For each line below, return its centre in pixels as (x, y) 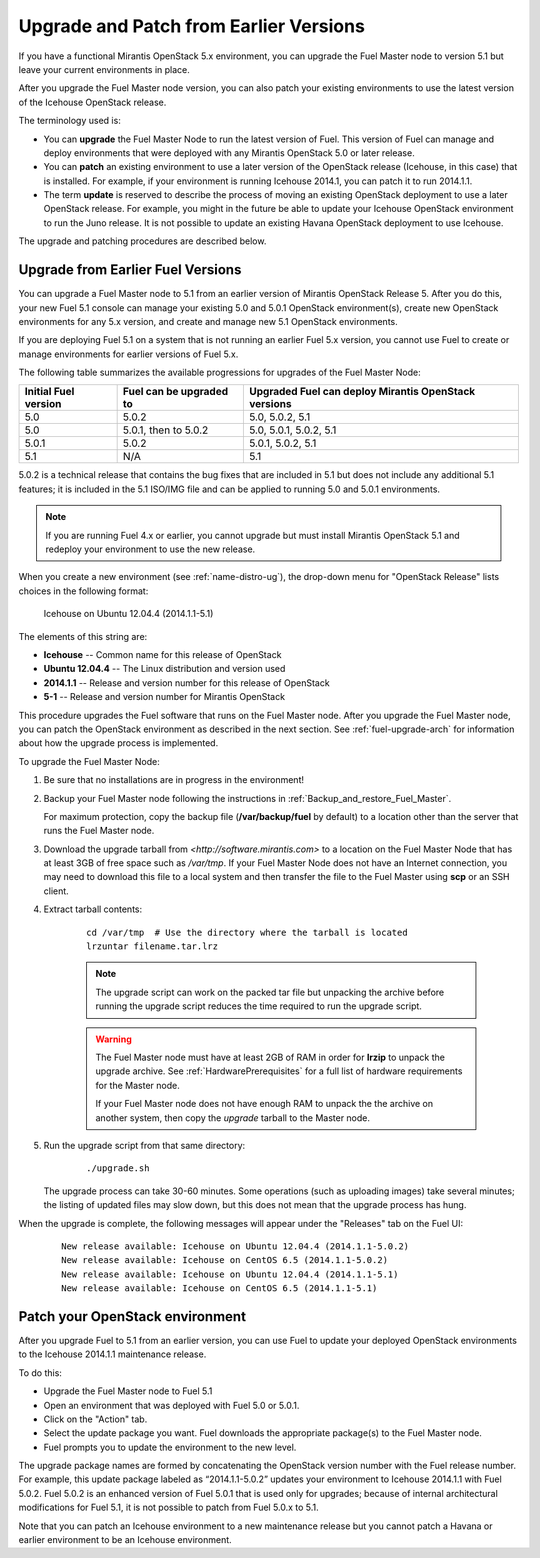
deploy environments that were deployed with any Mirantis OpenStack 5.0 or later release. (229, 152)
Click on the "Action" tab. (95, 1419)
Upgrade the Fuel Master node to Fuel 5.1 (128, 1391)
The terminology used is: (70, 121)
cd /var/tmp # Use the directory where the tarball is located (247, 932)
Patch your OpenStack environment (132, 1316)
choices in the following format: (83, 591)
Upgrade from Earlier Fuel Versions (130, 270)
